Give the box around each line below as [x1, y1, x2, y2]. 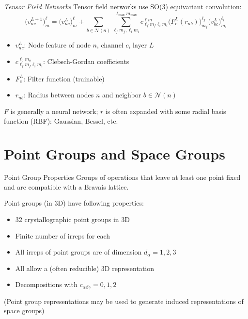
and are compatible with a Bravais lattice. [4, 181, 129, 191]
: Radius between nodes [24, 90, 94, 100]
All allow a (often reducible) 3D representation [15, 263, 155, 273]
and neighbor [102, 90, 141, 100]
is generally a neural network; [10, 106, 98, 116]
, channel [96, 40, 124, 50]
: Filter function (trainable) [23, 73, 105, 83]
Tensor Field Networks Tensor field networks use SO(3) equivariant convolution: [4, 1, 242, 11]
